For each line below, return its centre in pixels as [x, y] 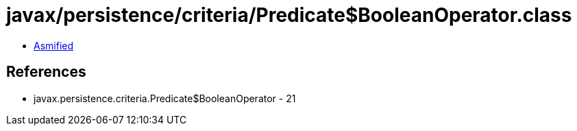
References [46, 72]
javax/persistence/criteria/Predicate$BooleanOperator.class [289, 15]
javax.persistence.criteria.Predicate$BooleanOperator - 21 [165, 98]
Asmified [54, 45]
